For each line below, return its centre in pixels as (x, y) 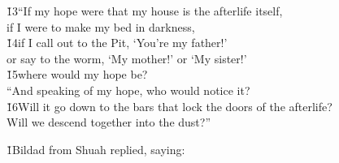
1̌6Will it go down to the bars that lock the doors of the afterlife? (169, 106)
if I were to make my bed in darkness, (101, 26)
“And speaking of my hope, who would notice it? (128, 90)
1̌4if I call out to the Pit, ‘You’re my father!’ (117, 43)
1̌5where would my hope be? (77, 74)
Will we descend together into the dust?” (109, 122)
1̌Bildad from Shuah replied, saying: (96, 149)
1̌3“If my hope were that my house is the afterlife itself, (145, 11)
